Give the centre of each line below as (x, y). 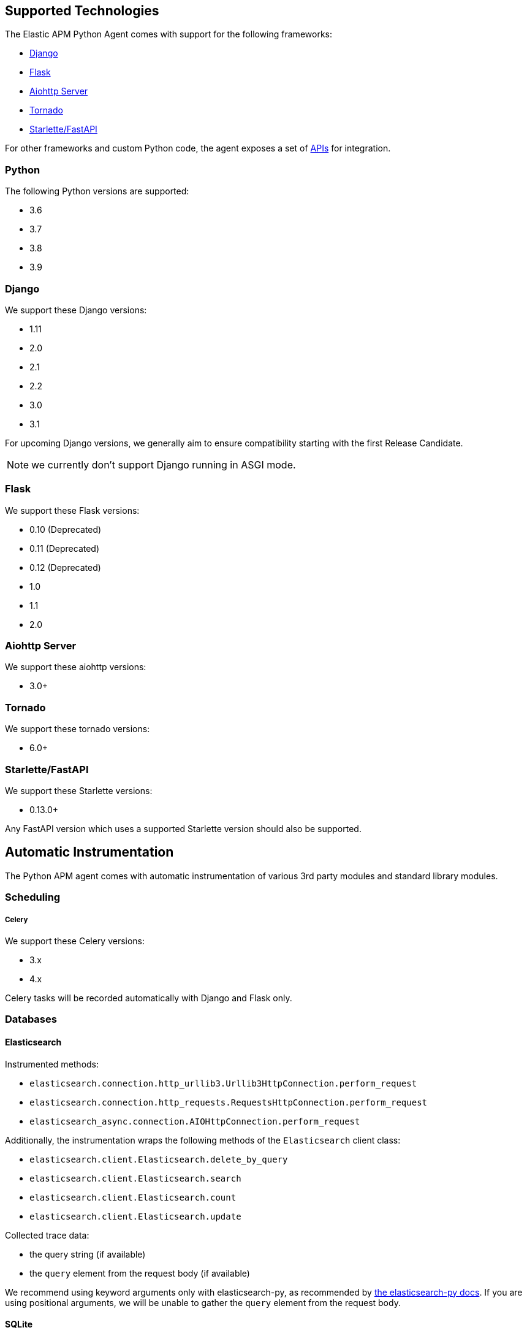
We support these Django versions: (76, 310)
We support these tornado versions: (78, 729)
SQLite (19, 1324)
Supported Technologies (82, 11)
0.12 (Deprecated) (65, 567)
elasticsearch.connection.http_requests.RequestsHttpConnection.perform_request (229, 1102)
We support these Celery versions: (75, 941)
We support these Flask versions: (72, 510)
